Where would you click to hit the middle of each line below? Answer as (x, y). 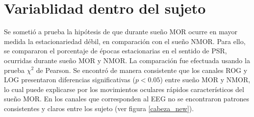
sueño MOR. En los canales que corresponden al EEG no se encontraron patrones (127, 99)
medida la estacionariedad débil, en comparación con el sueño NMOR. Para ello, (125, 41)
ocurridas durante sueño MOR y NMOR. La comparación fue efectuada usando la (127, 60)
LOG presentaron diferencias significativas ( (70, 80)
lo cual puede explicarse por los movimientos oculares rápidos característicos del (124, 89)
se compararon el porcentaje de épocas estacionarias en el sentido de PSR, (115, 51)
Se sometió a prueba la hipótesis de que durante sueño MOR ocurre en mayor (121, 32)
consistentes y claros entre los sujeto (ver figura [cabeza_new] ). (99, 108)
